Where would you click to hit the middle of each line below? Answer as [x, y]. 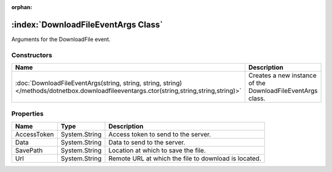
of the [257, 83]
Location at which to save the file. [157, 150]
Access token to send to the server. [160, 134]
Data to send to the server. [147, 142]
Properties [28, 114]
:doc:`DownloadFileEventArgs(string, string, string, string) [99, 83]
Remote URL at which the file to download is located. [185, 158]
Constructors [32, 55]
